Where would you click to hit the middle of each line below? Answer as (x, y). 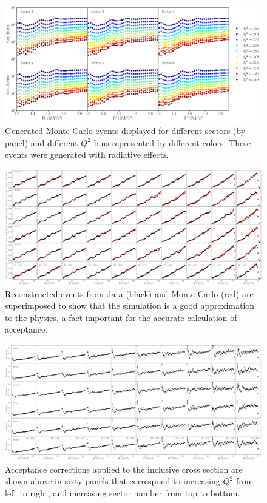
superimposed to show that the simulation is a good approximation (130, 306)
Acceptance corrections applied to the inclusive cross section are (124, 469)
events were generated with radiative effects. (87, 154)
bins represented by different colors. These (172, 142)
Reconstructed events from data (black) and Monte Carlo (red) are (129, 293)
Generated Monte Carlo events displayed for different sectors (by (125, 130)
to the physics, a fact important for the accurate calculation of (121, 317)
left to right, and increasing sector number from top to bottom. (123, 492)
